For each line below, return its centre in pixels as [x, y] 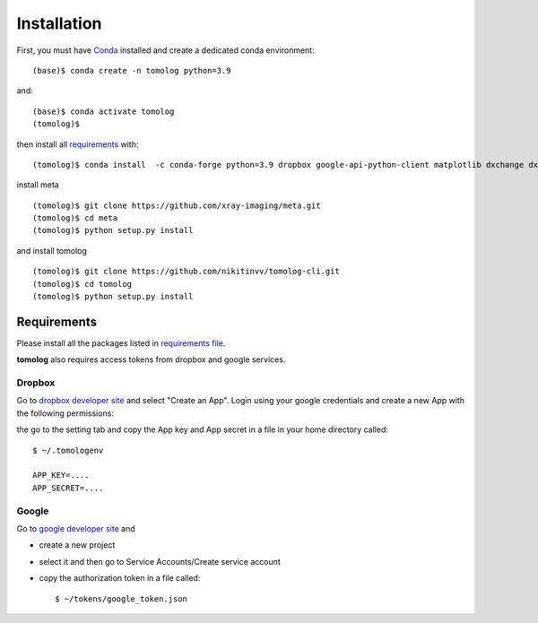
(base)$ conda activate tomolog [104, 111]
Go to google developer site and [76, 528]
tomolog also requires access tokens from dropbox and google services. [151, 359]
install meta [38, 185]
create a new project [77, 545]
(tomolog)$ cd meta [75, 218]
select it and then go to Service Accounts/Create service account [160, 561]
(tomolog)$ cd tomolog [82, 284]
